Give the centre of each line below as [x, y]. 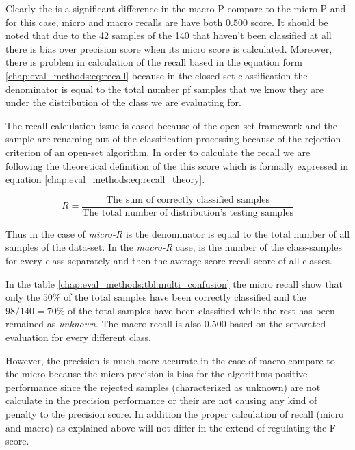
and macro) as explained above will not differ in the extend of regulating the [166, 427]
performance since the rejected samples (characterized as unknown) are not [163, 387]
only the [23, 297]
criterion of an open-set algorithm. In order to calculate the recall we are [158, 152]
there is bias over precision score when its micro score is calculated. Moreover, [169, 48]
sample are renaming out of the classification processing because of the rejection [173, 139]
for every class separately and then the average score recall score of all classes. [169, 260]
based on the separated [278, 324]
